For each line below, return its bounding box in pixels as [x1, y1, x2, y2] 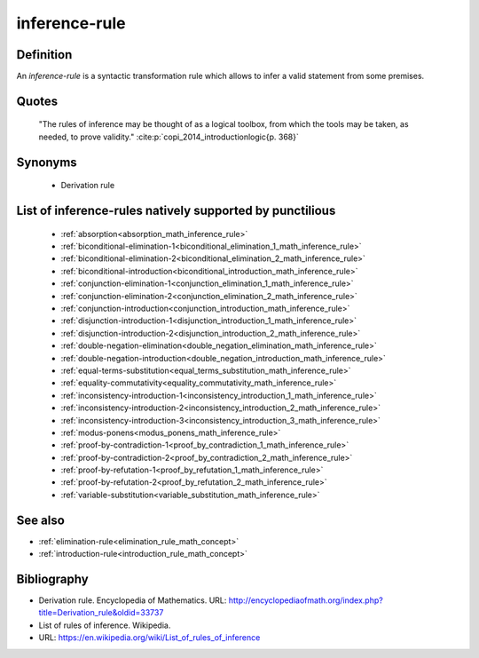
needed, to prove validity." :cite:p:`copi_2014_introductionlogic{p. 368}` [38, 131, 299, 142]
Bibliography [16, 571, 89, 586]
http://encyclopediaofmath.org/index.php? [228, 595, 383, 606]
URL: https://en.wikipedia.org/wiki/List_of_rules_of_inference [38, 632, 261, 643]
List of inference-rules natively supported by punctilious [16, 203, 336, 218]
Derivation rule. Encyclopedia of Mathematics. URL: [38, 595, 227, 606]
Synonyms [16, 155, 77, 170]
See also [16, 512, 66, 527]
